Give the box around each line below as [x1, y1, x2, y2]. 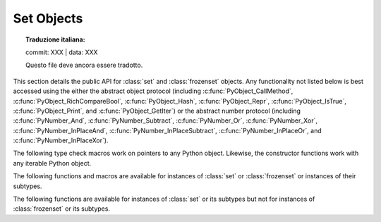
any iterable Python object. [13, 159, 92, 167]
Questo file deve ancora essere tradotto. [25, 61, 143, 70]
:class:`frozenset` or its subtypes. [13, 204, 111, 213]
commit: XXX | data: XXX [25, 48, 98, 56]
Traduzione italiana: [25, 35, 85, 44]
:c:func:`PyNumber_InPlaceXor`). [13, 136, 109, 144]
